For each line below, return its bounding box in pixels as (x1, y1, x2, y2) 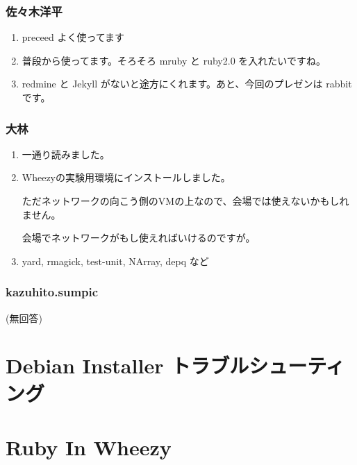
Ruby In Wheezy (6, 432, 172, 461)
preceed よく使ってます (22, 30, 124, 44)
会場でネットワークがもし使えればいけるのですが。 (22, 230, 256, 245)
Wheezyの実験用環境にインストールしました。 (22, 170, 231, 185)
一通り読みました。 (22, 146, 110, 161)
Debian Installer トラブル (6, 351, 249, 380)
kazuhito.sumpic (6, 283, 99, 301)
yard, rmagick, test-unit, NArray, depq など (22, 253, 209, 268)
